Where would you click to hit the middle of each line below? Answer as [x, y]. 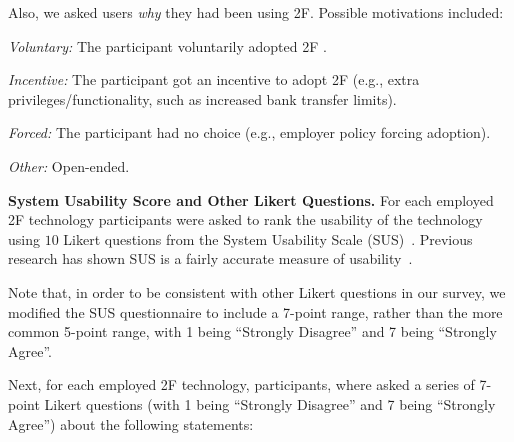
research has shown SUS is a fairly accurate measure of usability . [210, 258]
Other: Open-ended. [69, 165]
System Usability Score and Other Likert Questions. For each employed [251, 199]
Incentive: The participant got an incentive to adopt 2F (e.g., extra [214, 79]
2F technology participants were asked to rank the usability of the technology [245, 219]
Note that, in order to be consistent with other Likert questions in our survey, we [257, 291]
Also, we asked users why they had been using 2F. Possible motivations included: [256, 12]
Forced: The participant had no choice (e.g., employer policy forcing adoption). [249, 132]
